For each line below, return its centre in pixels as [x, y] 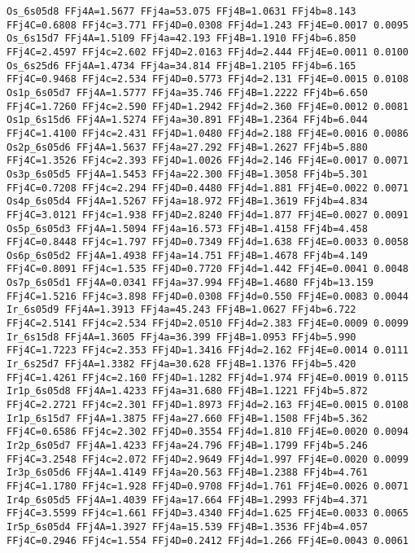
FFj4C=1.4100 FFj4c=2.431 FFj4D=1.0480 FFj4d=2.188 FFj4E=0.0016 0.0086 [207, 133]
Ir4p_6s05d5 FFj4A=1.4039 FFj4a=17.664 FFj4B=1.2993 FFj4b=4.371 [187, 500]
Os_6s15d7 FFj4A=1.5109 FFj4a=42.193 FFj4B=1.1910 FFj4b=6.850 [181, 39]
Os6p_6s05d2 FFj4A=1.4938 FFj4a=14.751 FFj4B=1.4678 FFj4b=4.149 [187, 255]
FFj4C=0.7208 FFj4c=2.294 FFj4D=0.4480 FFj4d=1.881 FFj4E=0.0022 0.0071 [207, 188]
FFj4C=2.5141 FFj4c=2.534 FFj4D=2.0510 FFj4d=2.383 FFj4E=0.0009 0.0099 [207, 324]
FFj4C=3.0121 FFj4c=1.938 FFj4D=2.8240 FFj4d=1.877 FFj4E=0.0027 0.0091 [207, 215]
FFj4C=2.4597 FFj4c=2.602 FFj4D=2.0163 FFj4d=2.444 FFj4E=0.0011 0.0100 [207, 52]
